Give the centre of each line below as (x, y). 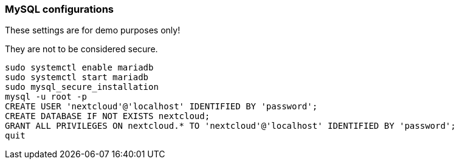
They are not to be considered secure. (81, 49)
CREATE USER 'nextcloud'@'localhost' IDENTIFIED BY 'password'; (161, 107)
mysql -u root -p (46, 97)
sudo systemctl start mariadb (77, 77)
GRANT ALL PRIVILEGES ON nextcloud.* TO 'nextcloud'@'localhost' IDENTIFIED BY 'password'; (230, 126)
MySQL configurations (59, 9)
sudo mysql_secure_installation (82, 87)
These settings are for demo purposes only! (93, 30)
